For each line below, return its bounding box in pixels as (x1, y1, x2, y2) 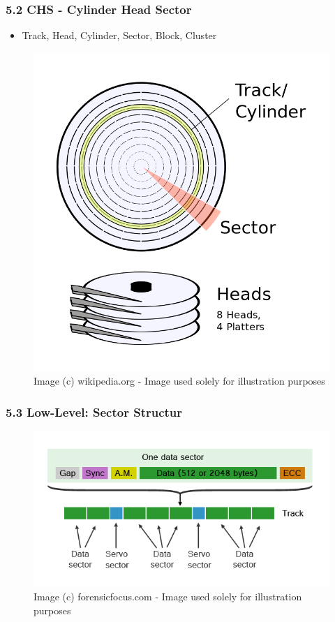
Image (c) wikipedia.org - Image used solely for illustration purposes (33, 373, 325, 388)
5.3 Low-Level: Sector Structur (6, 403, 183, 420)
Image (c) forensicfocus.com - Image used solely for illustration (33, 588, 302, 603)
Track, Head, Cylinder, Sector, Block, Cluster (22, 28, 217, 43)
